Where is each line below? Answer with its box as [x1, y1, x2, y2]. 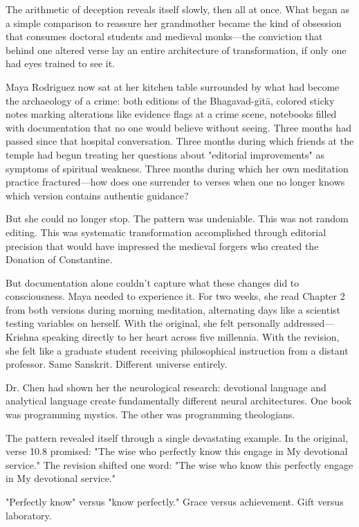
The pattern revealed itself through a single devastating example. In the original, [6, 430, 349, 445]
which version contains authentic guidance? [6, 188, 189, 202]
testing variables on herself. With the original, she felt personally [6, 316, 281, 330]
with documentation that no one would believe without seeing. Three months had [6, 120, 351, 134]
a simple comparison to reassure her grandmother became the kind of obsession [6, 15, 342, 30]
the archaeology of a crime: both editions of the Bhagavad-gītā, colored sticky [6, 93, 335, 107]
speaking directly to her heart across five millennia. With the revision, [42, 330, 340, 344]
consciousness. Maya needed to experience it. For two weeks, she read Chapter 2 [6, 289, 345, 303]
